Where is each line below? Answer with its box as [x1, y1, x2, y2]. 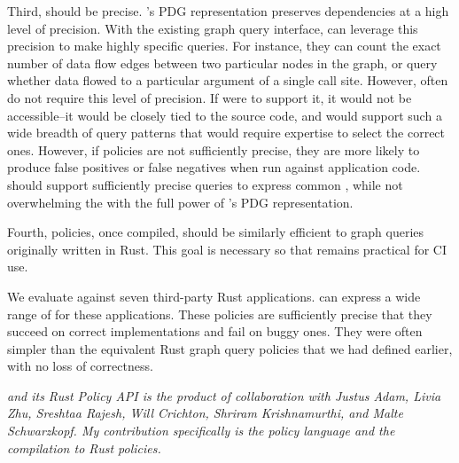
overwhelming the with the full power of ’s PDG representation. [7, 192, 354, 211]
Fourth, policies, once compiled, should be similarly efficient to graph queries [7, 223, 424, 241]
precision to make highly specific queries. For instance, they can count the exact [7, 36, 441, 55]
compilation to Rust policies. [7, 438, 161, 457]
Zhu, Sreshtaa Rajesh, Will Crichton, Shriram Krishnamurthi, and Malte [7, 404, 403, 422]
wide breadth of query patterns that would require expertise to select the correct [7, 123, 446, 142]
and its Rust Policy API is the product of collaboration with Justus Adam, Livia [7, 386, 441, 404]
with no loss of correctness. [7, 357, 153, 375]
